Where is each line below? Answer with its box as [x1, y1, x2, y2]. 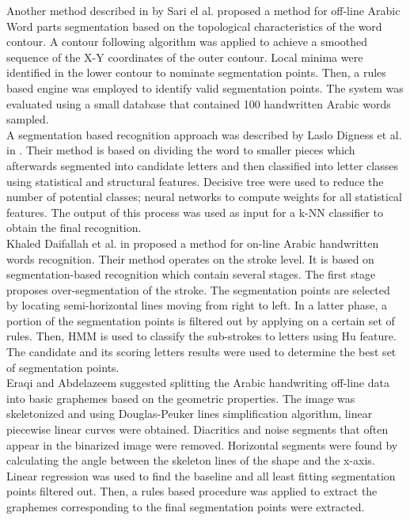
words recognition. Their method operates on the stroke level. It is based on [6, 250, 374, 267]
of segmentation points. [6, 359, 120, 375]
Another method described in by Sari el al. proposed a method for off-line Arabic [6, 2, 401, 18]
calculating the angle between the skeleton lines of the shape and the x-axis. [6, 452, 375, 469]
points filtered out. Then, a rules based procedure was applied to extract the [6, 483, 378, 499]
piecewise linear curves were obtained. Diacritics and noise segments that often [6, 421, 389, 438]
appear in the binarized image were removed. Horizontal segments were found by [6, 436, 398, 453]
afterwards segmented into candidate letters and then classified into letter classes [6, 157, 398, 173]
